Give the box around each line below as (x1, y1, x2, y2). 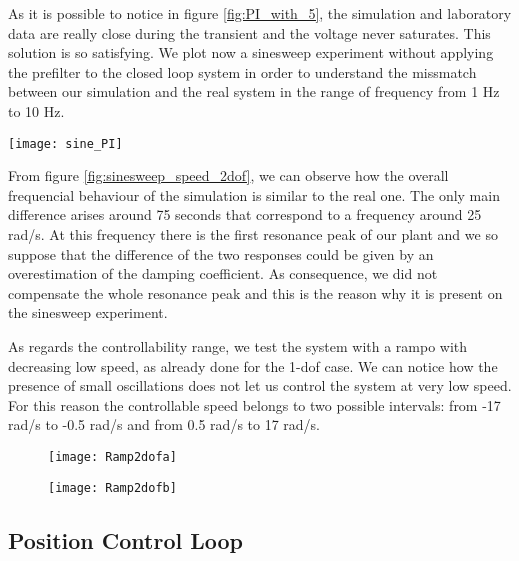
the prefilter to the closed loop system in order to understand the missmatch (8, 61, 477, 82)
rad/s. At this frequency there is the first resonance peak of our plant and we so (8, 224, 498, 244)
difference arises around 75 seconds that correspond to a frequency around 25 (8, 204, 482, 225)
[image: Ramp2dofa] (48, 449, 177, 464)
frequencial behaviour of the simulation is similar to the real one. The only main (8, 184, 500, 205)
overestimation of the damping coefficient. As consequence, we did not (8, 263, 438, 284)
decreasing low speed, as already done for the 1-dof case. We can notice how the (8, 355, 498, 376)
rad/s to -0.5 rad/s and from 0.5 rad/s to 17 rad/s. (8, 414, 321, 435)
